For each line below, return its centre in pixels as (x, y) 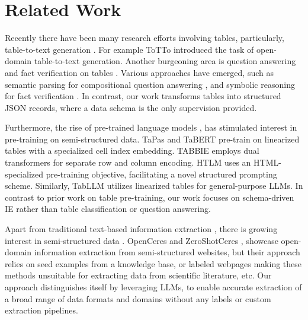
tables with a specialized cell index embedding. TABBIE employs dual (132, 151)
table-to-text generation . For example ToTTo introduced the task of (129, 49)
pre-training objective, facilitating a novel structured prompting (161, 174)
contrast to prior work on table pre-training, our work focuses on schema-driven (150, 197)
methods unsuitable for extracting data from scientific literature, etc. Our (138, 275)
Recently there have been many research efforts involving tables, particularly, (145, 38)
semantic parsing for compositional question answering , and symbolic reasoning (150, 84)
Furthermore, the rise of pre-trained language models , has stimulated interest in (151, 127)
